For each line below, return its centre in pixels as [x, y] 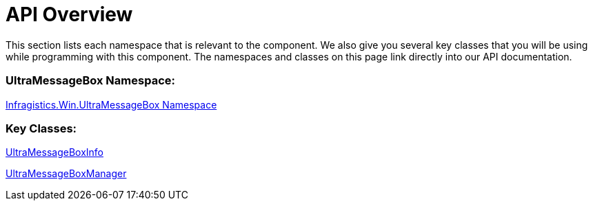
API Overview [69, 14]
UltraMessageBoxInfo [55, 152]
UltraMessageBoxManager [66, 174]
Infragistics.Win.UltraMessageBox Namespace [111, 104]
